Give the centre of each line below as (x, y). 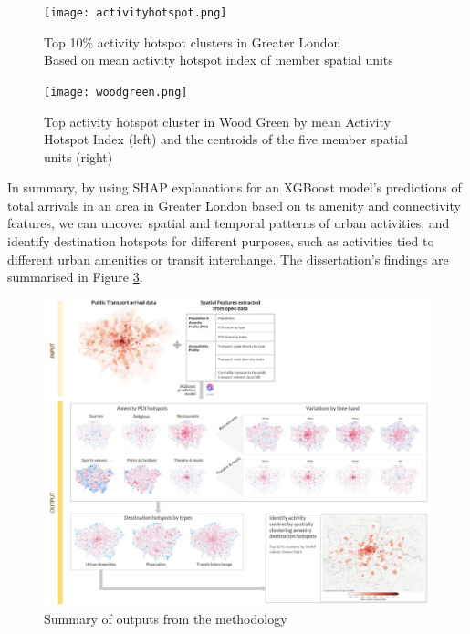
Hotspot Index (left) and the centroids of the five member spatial (226, 139)
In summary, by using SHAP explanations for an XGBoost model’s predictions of (235, 187)
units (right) (78, 156)
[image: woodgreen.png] (116, 92)
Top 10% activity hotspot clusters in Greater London (193, 42)
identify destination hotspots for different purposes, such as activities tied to (221, 241)
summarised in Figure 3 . (75, 277)
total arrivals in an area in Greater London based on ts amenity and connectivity (234, 205)
